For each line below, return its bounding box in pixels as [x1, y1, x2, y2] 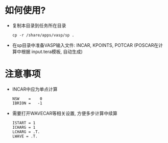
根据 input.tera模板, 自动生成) [21, 48, 83, 54]
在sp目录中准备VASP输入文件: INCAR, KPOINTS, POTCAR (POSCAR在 [12, 42, 159, 48]
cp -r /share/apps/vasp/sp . [12, 33, 75, 38]
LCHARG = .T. [12, 129, 40, 134]
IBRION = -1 [12, 100, 42, 106]
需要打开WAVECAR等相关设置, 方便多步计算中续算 [12, 110, 118, 116]
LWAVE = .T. [12, 133, 38, 139]
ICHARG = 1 [12, 125, 36, 130]
